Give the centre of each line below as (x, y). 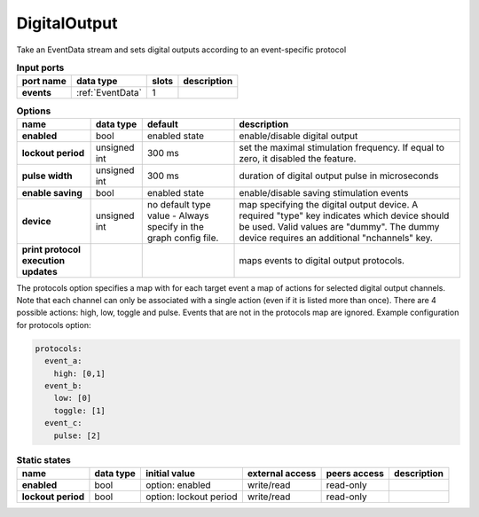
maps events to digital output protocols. (322, 260)
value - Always (178, 215)
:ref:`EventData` (109, 93)
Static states (43, 459)
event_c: (63, 423)
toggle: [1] (80, 411)
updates (39, 271)
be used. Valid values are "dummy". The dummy (339, 226)
